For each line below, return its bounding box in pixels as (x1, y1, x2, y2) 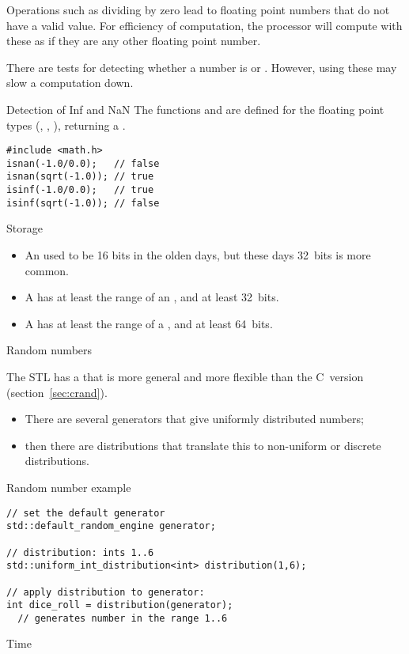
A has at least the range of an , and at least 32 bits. (25, 289, 279, 305)
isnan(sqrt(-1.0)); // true (6, 171, 154, 183)
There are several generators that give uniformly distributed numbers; (25, 410, 364, 427)
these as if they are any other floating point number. (6, 32, 261, 49)
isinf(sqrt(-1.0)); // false (6, 197, 160, 209)
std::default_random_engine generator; (6, 520, 216, 532)
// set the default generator (6, 507, 165, 519)
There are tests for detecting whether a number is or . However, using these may (6, 59, 397, 75)
